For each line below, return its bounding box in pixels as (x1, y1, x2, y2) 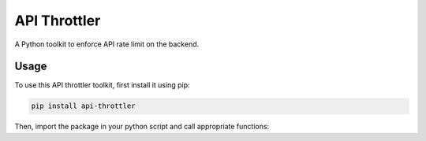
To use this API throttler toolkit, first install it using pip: (14, 80, 190, 90)
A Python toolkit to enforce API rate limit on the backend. (14, 39, 200, 49)
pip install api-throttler (31, 102, 136, 110)
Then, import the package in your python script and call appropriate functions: (14, 122, 270, 132)
